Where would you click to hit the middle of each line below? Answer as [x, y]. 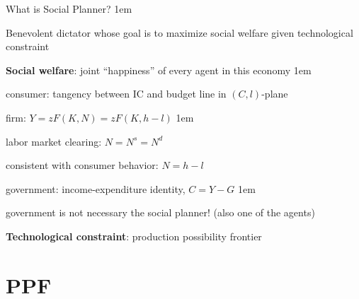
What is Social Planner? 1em [69, 8]
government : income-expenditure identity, [96, 188]
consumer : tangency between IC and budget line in [116, 94]
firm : [16, 117]
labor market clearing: [54, 141]
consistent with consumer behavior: [82, 165]
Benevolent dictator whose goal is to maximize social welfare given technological [179, 32]
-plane [275, 94]
